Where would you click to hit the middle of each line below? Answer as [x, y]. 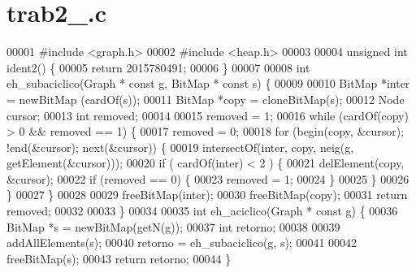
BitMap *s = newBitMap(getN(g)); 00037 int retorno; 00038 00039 [173, 226]
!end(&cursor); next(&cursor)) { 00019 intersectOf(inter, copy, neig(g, [180, 147]
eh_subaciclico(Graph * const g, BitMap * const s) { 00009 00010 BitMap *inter [208, 83]
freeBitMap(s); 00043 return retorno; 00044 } [119, 258]
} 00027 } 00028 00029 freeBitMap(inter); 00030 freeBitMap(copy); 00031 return [207, 195]
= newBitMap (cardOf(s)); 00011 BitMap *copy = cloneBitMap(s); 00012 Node [206, 99]
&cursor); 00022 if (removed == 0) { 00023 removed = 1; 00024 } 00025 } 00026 [208, 178]
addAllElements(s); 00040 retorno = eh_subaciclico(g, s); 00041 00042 [182, 243]
